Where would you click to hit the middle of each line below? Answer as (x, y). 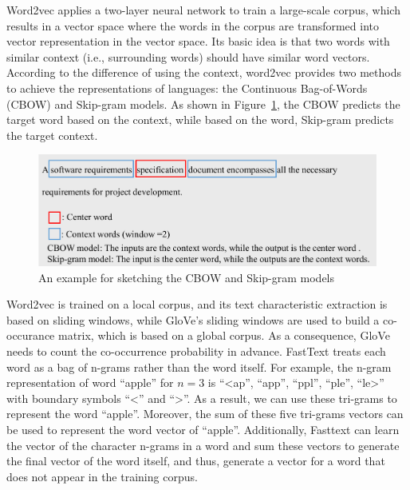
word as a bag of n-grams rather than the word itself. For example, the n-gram (199, 367)
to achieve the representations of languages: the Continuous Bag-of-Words (187, 88)
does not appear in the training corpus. (102, 476)
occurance (31, 335)
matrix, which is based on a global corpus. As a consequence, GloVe (224, 335)
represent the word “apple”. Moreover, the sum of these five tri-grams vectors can (205, 414)
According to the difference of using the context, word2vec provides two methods (204, 72)
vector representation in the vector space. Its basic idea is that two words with (198, 41)
